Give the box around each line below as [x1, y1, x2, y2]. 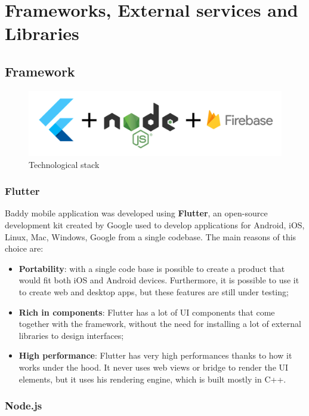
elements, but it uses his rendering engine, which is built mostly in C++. [18, 372, 286, 385]
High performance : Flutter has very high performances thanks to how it [18, 349, 292, 362]
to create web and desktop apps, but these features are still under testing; [18, 286, 289, 298]
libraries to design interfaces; [18, 329, 124, 341]
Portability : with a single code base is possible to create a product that [18, 262, 285, 274]
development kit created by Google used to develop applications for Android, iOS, [5, 219, 305, 231]
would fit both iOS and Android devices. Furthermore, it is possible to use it [18, 274, 299, 286]
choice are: [5, 242, 44, 255]
